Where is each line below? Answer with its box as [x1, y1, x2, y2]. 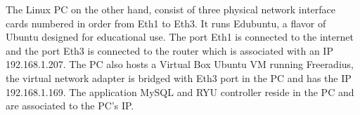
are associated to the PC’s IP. [6, 98, 134, 113]
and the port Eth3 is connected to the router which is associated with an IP [6, 43, 333, 57]
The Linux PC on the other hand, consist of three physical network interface [6, 2, 335, 16]
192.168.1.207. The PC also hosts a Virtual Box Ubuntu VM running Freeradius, [6, 57, 354, 72]
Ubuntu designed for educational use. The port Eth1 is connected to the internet [6, 29, 354, 44]
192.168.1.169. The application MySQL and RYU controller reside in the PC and [6, 84, 354, 99]
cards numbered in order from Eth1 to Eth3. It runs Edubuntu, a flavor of [6, 15, 326, 30]
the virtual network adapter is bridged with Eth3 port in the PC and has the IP [6, 70, 352, 85]
